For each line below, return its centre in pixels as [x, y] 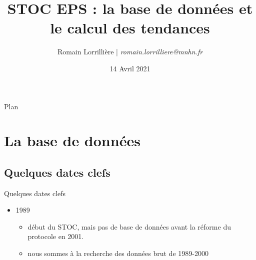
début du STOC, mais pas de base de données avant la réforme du [129, 226]
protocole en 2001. [56, 236]
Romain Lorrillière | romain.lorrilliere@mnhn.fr [130, 52]
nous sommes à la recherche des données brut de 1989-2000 [118, 253]
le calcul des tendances [130, 28]
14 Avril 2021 [130, 68]
